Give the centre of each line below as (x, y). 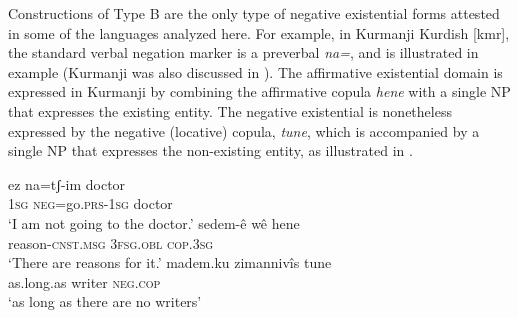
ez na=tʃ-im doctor (67, 183)
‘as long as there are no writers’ (105, 301)
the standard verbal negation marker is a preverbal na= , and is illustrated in (243, 52)
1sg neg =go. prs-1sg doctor (90, 203)
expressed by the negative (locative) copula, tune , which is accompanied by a (244, 130)
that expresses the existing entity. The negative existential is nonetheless (230, 110)
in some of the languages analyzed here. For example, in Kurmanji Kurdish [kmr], (259, 32)
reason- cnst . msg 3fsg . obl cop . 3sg (111, 242)
